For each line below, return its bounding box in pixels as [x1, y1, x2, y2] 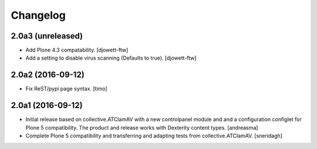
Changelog [11, 9, 66, 22]
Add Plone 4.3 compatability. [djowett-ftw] [25, 47, 129, 54]
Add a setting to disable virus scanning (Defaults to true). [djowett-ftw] [25, 54, 197, 61]
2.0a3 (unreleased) [11, 31, 83, 41]
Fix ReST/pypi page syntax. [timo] [25, 85, 108, 92]
